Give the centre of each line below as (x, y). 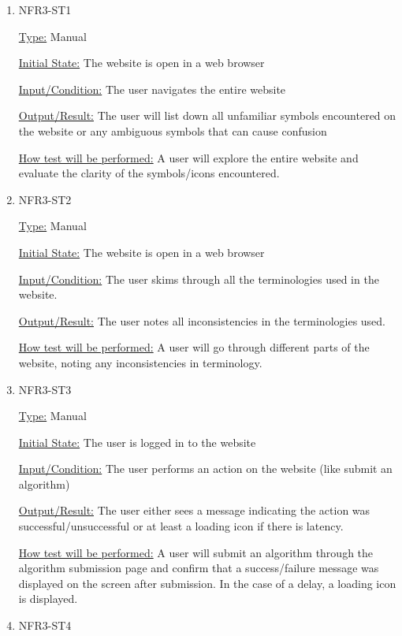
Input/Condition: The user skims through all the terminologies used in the (199, 279)
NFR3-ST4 (45, 625)
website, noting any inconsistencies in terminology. (140, 362)
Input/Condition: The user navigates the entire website (152, 89)
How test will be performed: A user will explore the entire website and (188, 157)
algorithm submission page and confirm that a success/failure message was (199, 568)
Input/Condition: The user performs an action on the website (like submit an (205, 469)
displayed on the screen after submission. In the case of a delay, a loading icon (207, 583)
